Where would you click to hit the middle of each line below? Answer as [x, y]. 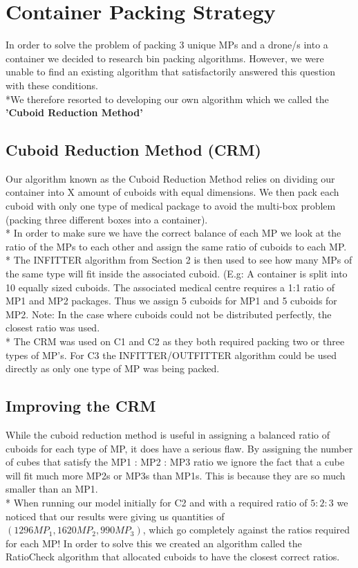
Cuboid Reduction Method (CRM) [133, 150]
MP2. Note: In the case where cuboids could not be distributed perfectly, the [169, 314]
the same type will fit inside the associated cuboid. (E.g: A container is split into [177, 274]
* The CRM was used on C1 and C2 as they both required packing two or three [175, 341]
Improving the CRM [81, 406]
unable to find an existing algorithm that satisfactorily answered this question [171, 72]
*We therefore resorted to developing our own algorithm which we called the [167, 99]
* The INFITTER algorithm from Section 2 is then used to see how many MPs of [179, 260]
